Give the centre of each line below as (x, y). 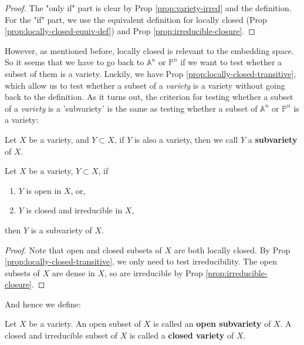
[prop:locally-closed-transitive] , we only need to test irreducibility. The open (141, 261)
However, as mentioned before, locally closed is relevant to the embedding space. (149, 50)
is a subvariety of (61, 230)
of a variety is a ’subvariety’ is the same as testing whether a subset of (131, 108)
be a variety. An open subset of (85, 324)
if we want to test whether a (231, 62)
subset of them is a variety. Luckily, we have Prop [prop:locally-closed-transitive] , (151, 73)
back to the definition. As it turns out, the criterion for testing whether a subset (149, 97)
